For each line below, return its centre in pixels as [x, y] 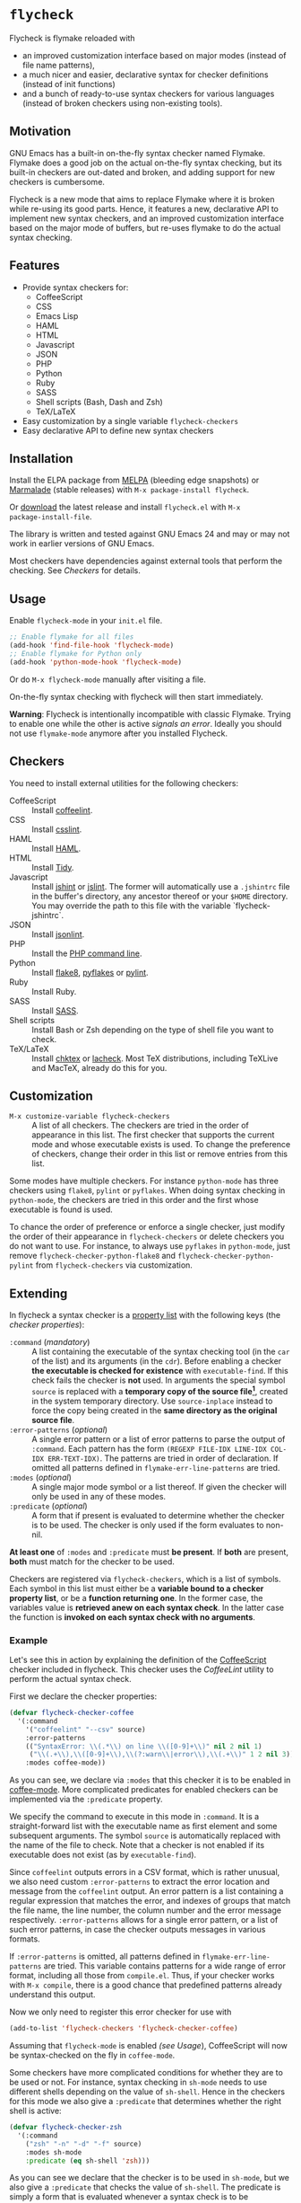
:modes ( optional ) [40, 1477]
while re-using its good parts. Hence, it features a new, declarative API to [144, 208]
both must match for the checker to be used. [92, 1562]
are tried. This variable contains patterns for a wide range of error [165, 1966]
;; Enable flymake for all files [72, 637]
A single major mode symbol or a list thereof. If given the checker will [159, 1486]
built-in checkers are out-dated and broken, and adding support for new [142, 172]
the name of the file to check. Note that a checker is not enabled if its [137, 1845]
